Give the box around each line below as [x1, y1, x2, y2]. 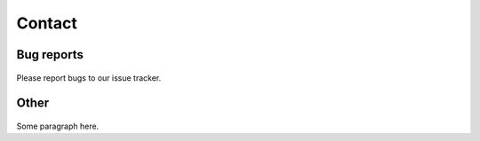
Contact [16, 13, 77, 33]
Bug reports [16, 47, 84, 62]
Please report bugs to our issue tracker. [16, 72, 162, 83]
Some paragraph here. [16, 121, 100, 131]
